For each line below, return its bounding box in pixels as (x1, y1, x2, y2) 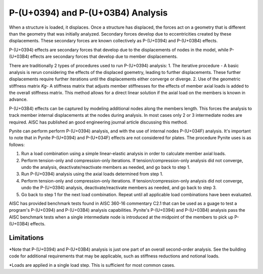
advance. (9, 96, 28, 102)
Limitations (9, 234, 44, 242)
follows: (9, 142, 25, 147)
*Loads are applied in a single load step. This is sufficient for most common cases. (9, 262, 175, 268)
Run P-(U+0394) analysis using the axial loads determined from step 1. (21, 171, 163, 177)
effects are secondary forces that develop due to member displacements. (30, 54, 178, 59)
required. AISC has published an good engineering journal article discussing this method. (9, 119, 188, 125)
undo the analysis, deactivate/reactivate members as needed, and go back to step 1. (21, 164, 191, 170)
